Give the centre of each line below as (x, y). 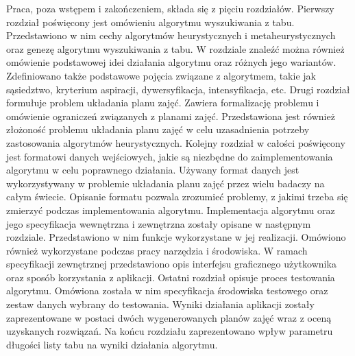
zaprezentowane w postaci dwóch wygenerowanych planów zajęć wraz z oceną (169, 317)
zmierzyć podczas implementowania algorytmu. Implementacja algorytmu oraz (171, 210)
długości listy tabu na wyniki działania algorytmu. (112, 344)
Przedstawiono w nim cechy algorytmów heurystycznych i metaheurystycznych (171, 35)
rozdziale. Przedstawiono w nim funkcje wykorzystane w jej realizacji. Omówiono (176, 237)
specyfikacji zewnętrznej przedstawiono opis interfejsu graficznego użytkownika (171, 264)
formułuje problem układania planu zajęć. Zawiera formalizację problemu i (163, 103)
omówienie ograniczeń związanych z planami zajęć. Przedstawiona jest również (171, 116)
